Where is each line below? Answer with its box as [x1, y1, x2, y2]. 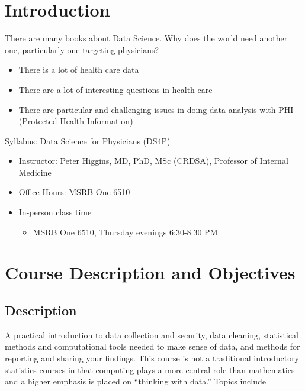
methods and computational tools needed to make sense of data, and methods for [5, 340, 300, 353]
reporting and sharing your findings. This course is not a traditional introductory [5, 352, 300, 364]
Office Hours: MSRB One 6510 [18, 186, 130, 198]
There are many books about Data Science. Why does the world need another [5, 32, 288, 44]
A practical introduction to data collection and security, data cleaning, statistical [5, 328, 298, 341]
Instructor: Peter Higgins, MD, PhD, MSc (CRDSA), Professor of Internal [18, 154, 288, 167]
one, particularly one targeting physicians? [5, 43, 159, 56]
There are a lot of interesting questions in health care [18, 83, 213, 95]
